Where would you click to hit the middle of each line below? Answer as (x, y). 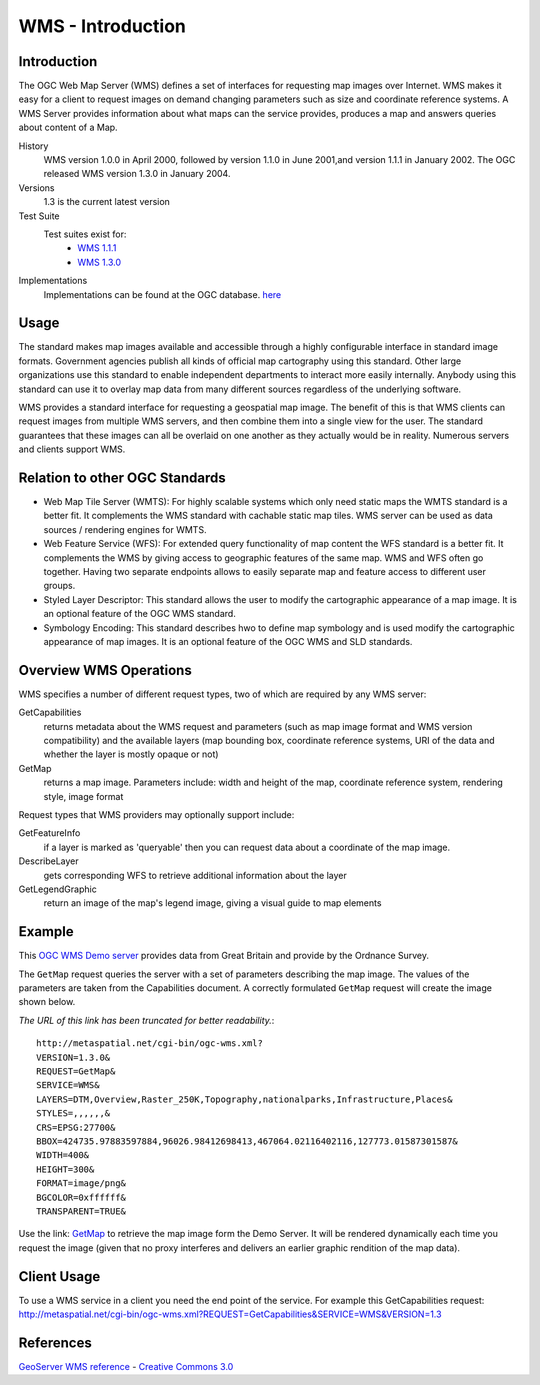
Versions (36, 187)
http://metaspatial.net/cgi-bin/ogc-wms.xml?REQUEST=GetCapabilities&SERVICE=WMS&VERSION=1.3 (230, 1314)
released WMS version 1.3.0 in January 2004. (137, 174)
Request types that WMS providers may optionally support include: (156, 815)
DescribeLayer (48, 861)
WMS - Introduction (102, 26)
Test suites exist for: (85, 234)
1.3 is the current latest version (106, 202)
